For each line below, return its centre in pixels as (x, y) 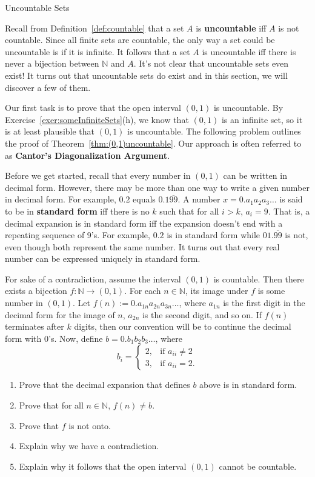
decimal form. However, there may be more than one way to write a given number (157, 187)
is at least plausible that (50, 131)
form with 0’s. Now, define (54, 338)
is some (271, 291)
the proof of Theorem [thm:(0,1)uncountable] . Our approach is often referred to (153, 143)
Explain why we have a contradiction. (89, 446)
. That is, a (289, 211)
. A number (199, 199)
